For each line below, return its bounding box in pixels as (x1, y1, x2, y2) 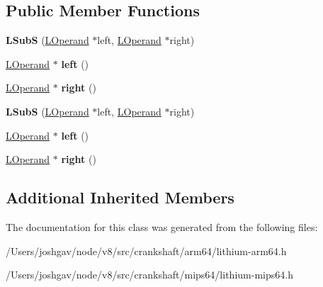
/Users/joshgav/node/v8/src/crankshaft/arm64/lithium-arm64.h (6, 243, 287, 258)
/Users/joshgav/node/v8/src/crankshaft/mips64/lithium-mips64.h (6, 267, 293, 282)
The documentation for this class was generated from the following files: (6, 219, 318, 234)
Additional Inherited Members (6, 186, 234, 208)
